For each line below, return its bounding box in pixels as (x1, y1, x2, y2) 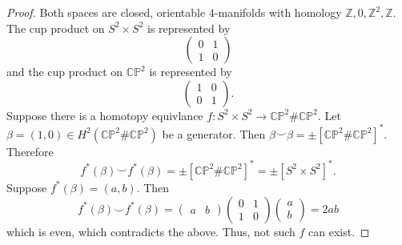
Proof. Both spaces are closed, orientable (6, 4, 206, 20)
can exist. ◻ (308, 223, 370, 239)
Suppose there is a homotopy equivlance (6, 106, 203, 123)
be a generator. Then (162, 125, 266, 142)
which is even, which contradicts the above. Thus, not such (6, 223, 295, 239)
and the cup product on (6, 63, 123, 80)
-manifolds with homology (214, 4, 342, 20)
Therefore (6, 143, 54, 159)
